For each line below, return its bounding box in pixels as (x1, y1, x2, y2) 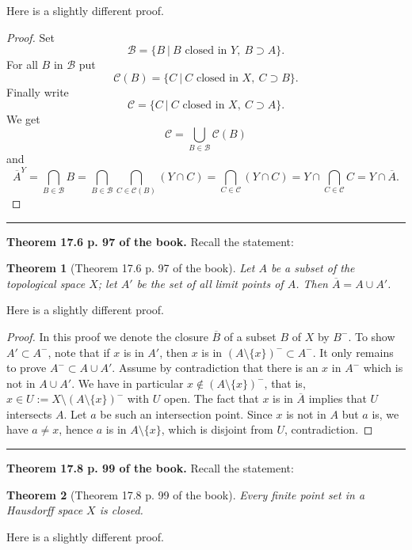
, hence (59, 421, 93, 438)
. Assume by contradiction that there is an (112, 359, 319, 376)
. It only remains (312, 343, 394, 360)
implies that (308, 390, 367, 407)
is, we (372, 405, 399, 422)
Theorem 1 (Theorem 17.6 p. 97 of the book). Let (6, 260, 255, 276)
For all (6, 56, 38, 73)
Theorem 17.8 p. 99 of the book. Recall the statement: (6, 460, 294, 476)
